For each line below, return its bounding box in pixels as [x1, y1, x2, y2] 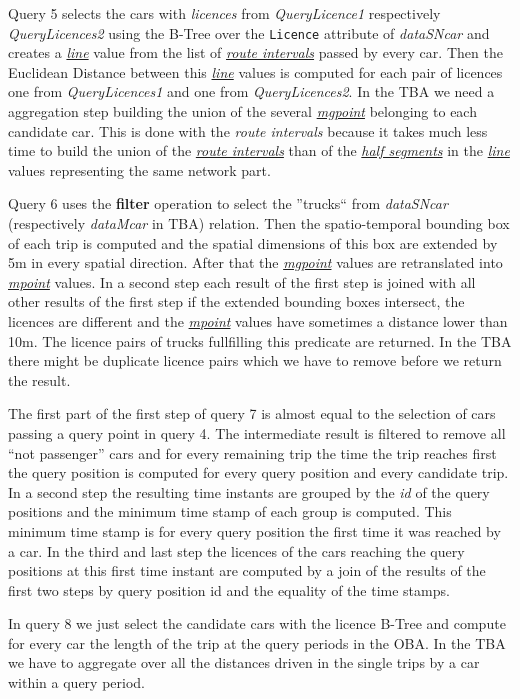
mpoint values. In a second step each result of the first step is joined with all [8, 271, 476, 292]
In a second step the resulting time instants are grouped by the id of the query [8, 481, 490, 502]
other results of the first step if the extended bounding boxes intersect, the [8, 291, 465, 312]
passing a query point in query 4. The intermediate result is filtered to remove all [8, 422, 506, 443]
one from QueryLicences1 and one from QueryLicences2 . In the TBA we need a [8, 81, 495, 102]
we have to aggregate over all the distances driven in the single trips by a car [8, 652, 480, 673]
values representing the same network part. [8, 159, 271, 180]
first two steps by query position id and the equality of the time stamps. [8, 579, 450, 600]
